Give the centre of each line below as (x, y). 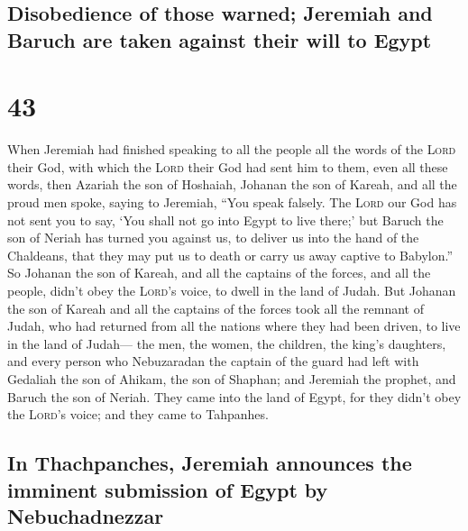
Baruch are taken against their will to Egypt (220, 39)
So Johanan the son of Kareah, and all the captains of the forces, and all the (219, 273)
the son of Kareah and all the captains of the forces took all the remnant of (216, 308)
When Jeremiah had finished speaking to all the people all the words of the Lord (232, 149)
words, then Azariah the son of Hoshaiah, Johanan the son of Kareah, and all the (232, 184)
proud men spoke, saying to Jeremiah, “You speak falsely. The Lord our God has (232, 202)
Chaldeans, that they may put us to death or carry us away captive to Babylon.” (230, 255)
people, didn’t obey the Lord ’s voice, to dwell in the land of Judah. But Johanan (232, 291)
